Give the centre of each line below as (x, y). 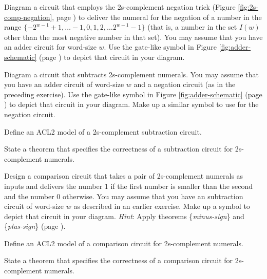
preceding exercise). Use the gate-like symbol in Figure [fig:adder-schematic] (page (133, 94)
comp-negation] (28, 17)
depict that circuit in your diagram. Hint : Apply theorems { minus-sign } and (124, 216)
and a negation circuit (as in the (185, 84)
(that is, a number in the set (192, 27)
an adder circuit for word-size (50, 47)
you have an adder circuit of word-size (64, 84)
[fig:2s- (248, 7)
